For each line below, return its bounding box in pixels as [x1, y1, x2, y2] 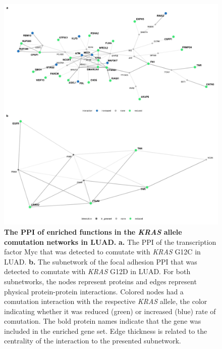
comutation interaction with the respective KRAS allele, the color [4, 296, 207, 307]
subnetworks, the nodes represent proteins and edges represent [4, 276, 197, 286]
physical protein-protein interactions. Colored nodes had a [4, 286, 184, 296]
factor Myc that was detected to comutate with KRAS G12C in [4, 246, 201, 257]
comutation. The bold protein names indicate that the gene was [4, 316, 201, 326]
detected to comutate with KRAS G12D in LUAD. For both [4, 266, 191, 277]
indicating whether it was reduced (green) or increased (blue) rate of [4, 306, 216, 316]
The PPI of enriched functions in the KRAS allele [4, 226, 182, 237]
